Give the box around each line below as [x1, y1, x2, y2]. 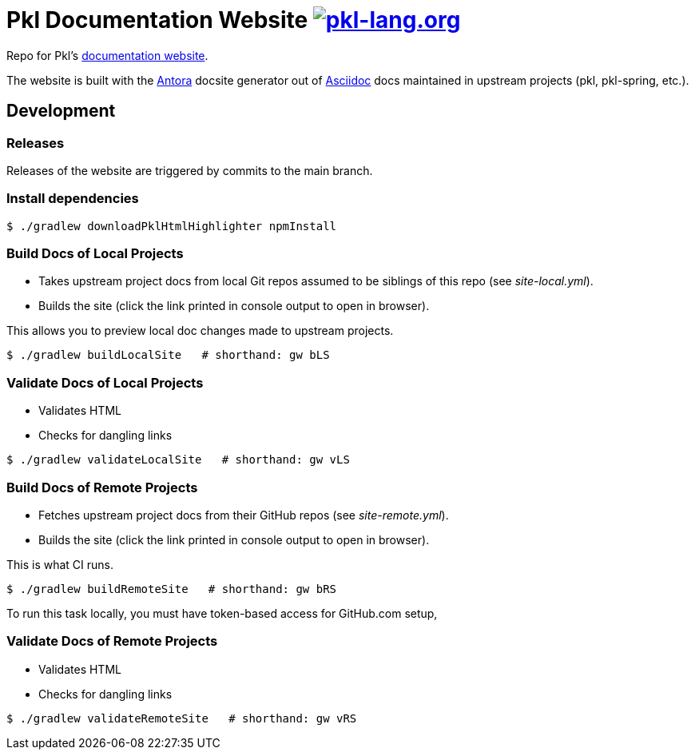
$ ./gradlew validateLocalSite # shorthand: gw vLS [6, 453, 350, 467]
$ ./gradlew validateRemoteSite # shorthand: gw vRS [6, 711, 357, 725]
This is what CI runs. [6, 557, 114, 571]
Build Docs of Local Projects [6, 245, 184, 262]
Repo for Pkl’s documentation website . [6, 48, 208, 62]
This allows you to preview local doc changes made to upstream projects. [6, 324, 394, 338]
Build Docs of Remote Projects [6, 479, 198, 495]
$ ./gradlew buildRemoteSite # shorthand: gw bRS [6, 582, 337, 595]
